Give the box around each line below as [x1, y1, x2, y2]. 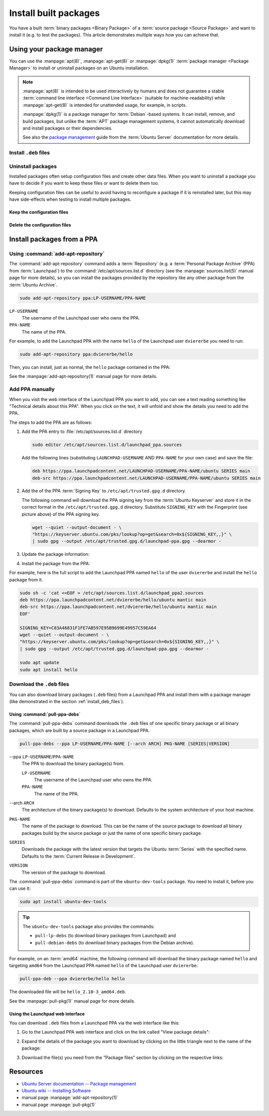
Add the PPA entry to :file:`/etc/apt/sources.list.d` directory [21, 428, 142, 434]
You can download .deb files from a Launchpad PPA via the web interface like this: [9, 1020, 180, 1026]
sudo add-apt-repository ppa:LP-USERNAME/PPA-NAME [19, 295, 146, 301]
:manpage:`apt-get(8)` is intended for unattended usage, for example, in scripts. [22, 102, 187, 108]
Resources [9, 1068, 43, 1076]
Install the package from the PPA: [21, 560, 90, 566]
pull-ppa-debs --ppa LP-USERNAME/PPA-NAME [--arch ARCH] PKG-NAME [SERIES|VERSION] [19, 741, 230, 746]
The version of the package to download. [21, 869, 107, 875]
